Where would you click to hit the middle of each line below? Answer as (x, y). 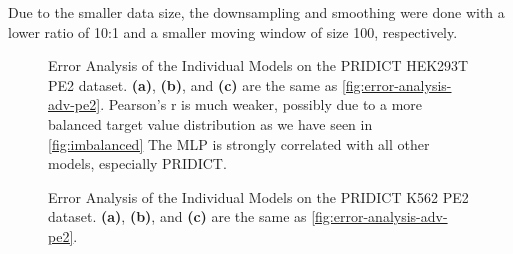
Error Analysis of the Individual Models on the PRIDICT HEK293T (258, 65)
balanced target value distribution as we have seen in (210, 123)
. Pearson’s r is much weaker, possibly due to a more (261, 104)
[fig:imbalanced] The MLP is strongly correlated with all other (239, 143)
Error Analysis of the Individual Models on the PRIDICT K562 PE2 (258, 196)
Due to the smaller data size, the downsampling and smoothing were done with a (256, 12)
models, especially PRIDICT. (137, 163)
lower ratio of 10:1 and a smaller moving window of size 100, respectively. (233, 31)
